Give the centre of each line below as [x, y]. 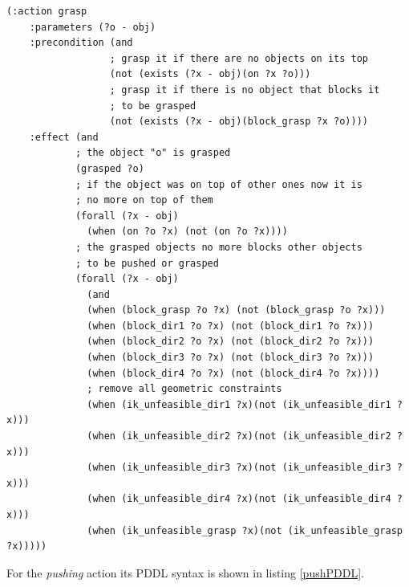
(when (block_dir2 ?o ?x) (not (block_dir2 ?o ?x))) [231, 342]
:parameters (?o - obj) [93, 27]
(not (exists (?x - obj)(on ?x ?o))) [210, 74]
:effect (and [64, 137]
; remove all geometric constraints [184, 389]
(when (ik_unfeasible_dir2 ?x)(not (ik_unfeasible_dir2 [239, 436]
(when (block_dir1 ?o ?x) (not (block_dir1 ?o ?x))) [231, 326]
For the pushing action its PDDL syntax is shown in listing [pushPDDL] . [185, 572]
